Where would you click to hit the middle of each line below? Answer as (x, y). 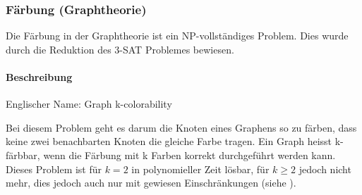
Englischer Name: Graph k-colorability (89, 104)
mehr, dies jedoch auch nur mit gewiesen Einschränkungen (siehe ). (151, 183)
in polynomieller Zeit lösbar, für (200, 169)
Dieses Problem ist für (54, 169)
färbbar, (23, 155)
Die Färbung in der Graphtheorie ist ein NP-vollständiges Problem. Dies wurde (177, 36)
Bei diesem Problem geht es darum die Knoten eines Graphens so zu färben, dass (181, 127)
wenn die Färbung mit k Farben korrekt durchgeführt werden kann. (189, 155)
